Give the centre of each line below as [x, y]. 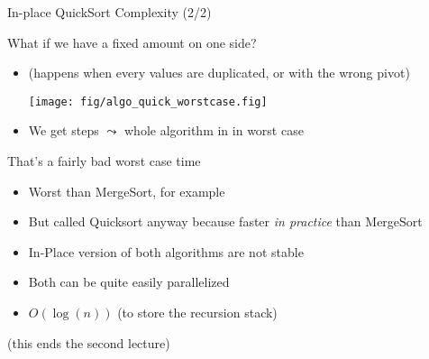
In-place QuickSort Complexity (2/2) [110, 12]
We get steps [64, 130]
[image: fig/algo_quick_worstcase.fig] [148, 101]
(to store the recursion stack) [197, 312]
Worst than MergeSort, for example [127, 191]
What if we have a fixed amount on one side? [132, 42]
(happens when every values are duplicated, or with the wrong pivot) [219, 73]
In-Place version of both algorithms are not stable [166, 251]
